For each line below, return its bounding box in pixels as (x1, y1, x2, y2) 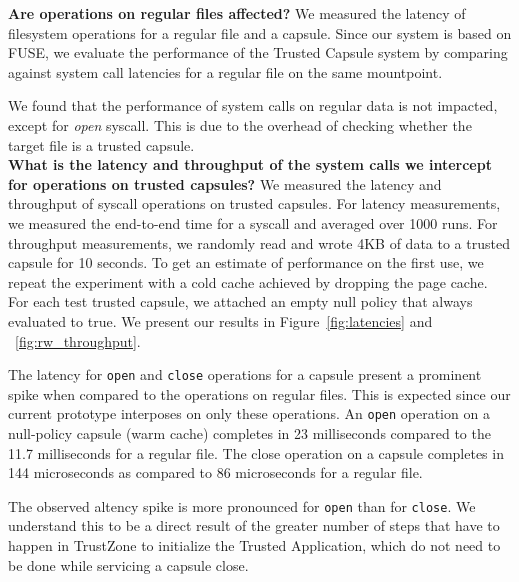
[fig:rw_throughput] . (15, 330, 141, 351)
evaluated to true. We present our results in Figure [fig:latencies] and (8, 310, 433, 331)
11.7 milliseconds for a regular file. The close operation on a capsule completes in (8, 442, 504, 463)
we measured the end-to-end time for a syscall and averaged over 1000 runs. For (8, 212, 498, 233)
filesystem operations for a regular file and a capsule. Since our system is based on (8, 22, 512, 43)
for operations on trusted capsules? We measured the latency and (8, 173, 442, 194)
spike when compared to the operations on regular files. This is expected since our (8, 383, 511, 404)
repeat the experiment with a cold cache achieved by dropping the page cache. (8, 271, 488, 292)
